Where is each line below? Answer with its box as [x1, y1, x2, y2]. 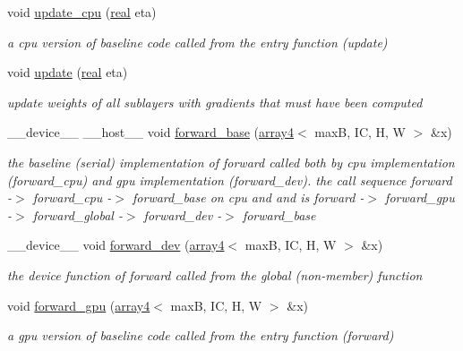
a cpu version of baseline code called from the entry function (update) [7, 32, 388, 51]
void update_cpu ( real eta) [7, 3, 157, 21]
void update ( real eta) [7, 63, 128, 81]
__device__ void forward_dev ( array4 [7, 235, 225, 254]
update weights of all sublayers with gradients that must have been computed [7, 92, 423, 111]
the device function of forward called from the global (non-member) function [7, 265, 423, 284]
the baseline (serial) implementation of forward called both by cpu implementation [7, 152, 455, 171]
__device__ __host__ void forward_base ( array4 [7, 123, 294, 141]
